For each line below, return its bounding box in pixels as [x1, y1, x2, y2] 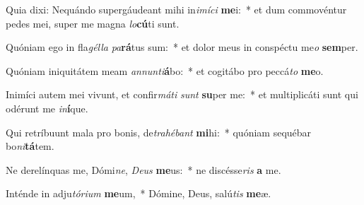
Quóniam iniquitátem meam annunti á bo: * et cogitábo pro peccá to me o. [6, 63, 324, 78]
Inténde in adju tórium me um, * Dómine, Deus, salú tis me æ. [6, 186, 271, 201]
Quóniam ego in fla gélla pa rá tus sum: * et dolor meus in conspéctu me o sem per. [6, 40, 358, 54]
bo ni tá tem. [6, 139, 54, 153]
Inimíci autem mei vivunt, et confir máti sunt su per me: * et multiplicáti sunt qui [6, 87, 358, 102]
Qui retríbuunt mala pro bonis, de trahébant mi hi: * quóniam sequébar [6, 124, 312, 139]
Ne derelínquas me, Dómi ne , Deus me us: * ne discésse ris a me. [6, 162, 281, 177]
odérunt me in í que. [6, 100, 88, 115]
